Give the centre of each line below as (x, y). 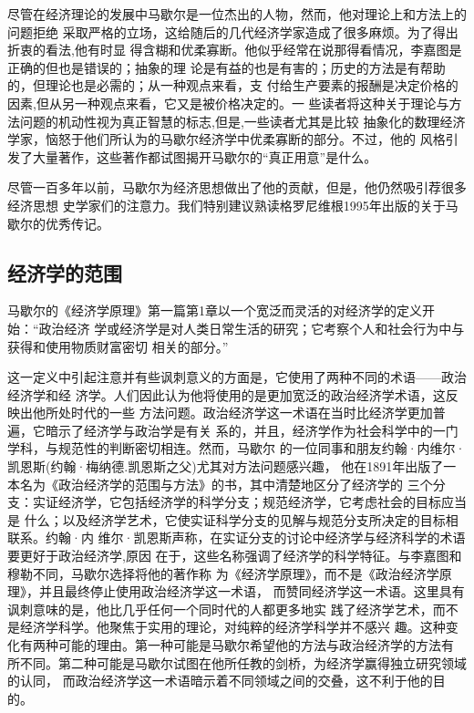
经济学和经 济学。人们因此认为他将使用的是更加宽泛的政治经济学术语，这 (227, 394)
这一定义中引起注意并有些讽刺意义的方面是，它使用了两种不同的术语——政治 (237, 377)
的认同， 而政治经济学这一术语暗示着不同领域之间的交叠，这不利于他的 (220, 681)
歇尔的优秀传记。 (58, 223)
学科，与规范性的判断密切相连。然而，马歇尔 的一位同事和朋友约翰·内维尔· (237, 448)
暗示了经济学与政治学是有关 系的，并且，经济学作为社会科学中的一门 (252, 430)
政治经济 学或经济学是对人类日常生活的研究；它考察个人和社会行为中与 (252, 328)
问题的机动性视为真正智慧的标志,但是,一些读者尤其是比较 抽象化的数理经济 (242, 121)
